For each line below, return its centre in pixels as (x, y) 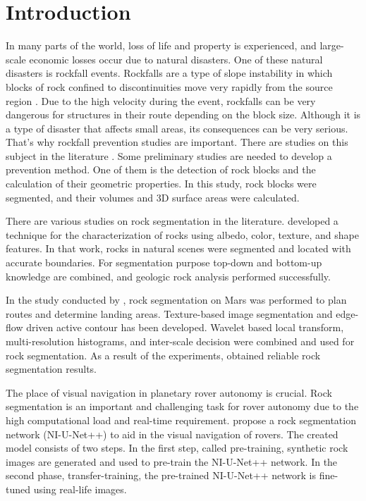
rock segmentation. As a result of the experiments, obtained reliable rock (163, 355)
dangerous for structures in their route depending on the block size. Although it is (183, 115)
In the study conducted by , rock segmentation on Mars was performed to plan (176, 300)
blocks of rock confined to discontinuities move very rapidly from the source (169, 86)
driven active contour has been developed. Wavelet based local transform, (185, 327)
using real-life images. (80, 489)
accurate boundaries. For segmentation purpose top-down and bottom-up (164, 262)
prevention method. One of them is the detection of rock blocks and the (161, 169)
